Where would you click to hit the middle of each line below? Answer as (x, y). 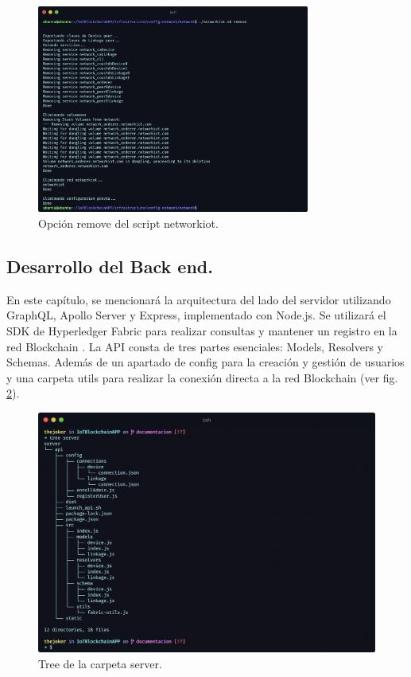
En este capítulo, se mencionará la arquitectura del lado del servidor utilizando (199, 299)
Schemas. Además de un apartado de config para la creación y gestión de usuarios (205, 362)
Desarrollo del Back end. (110, 266)
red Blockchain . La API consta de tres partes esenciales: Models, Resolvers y (195, 346)
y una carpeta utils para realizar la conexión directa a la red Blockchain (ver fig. (202, 377)
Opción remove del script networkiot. (128, 223)
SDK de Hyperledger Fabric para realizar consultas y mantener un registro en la (202, 330)
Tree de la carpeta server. (100, 663)
